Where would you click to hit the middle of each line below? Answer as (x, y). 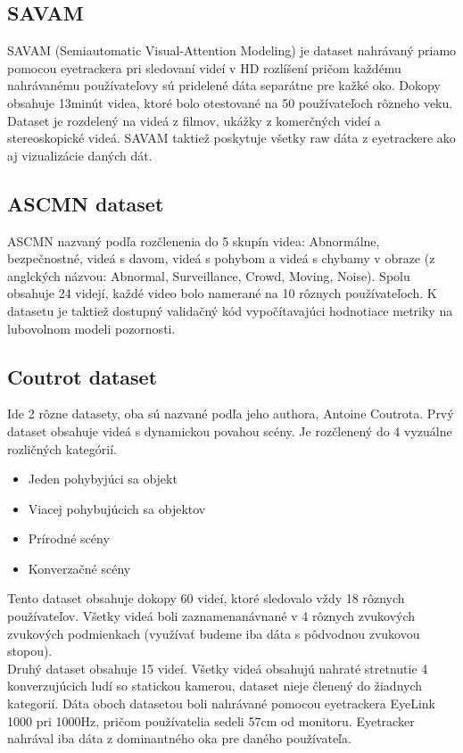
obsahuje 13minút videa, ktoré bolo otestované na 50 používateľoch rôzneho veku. (230, 102)
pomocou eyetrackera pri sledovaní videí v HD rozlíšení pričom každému (204, 67)
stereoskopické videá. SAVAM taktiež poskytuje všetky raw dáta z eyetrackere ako (231, 138)
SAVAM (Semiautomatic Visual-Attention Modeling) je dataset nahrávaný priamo (232, 50)
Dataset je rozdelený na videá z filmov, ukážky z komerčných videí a (194, 120)
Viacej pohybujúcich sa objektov (117, 508)
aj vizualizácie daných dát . (80, 155)
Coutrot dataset (83, 376)
